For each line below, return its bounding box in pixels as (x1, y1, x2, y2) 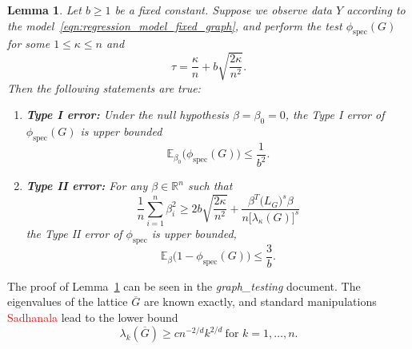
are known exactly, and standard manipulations (143, 293, 377, 310)
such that (187, 177, 233, 194)
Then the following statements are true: (7, 79, 201, 96)
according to (346, 2, 406, 18)
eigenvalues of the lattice (7, 293, 128, 310)
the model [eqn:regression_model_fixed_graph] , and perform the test (7, 17, 342, 34)
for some (7, 35, 50, 52)
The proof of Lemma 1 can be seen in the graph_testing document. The (7, 277, 361, 294)
